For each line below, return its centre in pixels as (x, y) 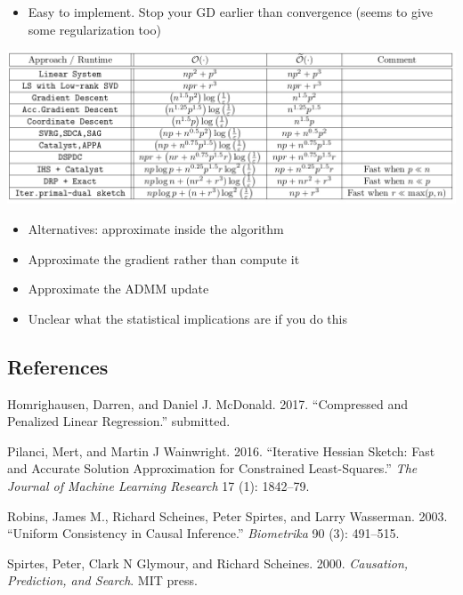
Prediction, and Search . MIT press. (102, 580)
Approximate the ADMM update (118, 289)
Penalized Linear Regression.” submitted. (119, 421)
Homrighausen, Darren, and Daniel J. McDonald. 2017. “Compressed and (207, 403)
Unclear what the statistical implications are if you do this (187, 318)
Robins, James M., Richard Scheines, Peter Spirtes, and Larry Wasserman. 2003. (227, 515)
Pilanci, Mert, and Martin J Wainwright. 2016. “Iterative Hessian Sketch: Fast (221, 450)
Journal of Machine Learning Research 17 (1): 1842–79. (158, 486)
